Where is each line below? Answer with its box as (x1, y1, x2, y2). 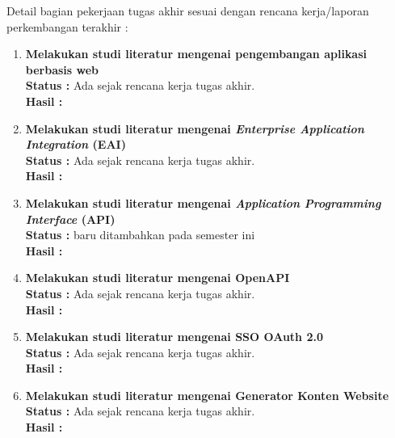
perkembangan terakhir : (6, 18, 128, 35)
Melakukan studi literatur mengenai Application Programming (25, 194, 381, 211)
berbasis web (25, 61, 99, 78)
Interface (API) (25, 210, 116, 227)
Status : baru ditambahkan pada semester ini (25, 226, 255, 243)
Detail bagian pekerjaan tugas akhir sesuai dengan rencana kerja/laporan (6, 2, 369, 19)
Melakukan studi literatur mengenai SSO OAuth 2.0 (25, 328, 323, 345)
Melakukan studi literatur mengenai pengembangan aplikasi (25, 45, 368, 62)
